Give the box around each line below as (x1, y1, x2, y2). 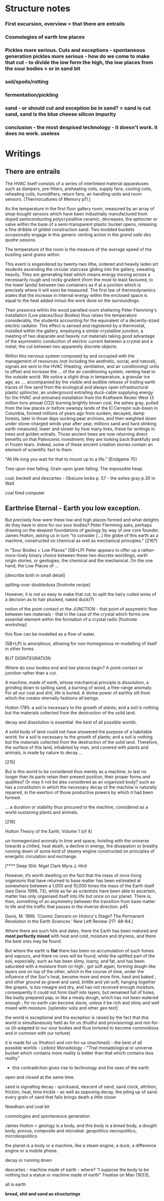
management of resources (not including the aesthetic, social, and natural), (5, 358, 157, 364)
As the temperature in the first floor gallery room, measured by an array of (5, 205, 155, 211)
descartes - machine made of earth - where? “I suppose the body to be (5, 1167, 149, 1173)
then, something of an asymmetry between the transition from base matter (5, 899, 156, 905)
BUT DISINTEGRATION (5, 655, 51, 662)
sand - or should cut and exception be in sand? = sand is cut (5, 104, 151, 111)
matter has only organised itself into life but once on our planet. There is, (5, 893, 152, 899)
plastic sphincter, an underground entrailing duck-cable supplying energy (5, 389, 153, 395)
